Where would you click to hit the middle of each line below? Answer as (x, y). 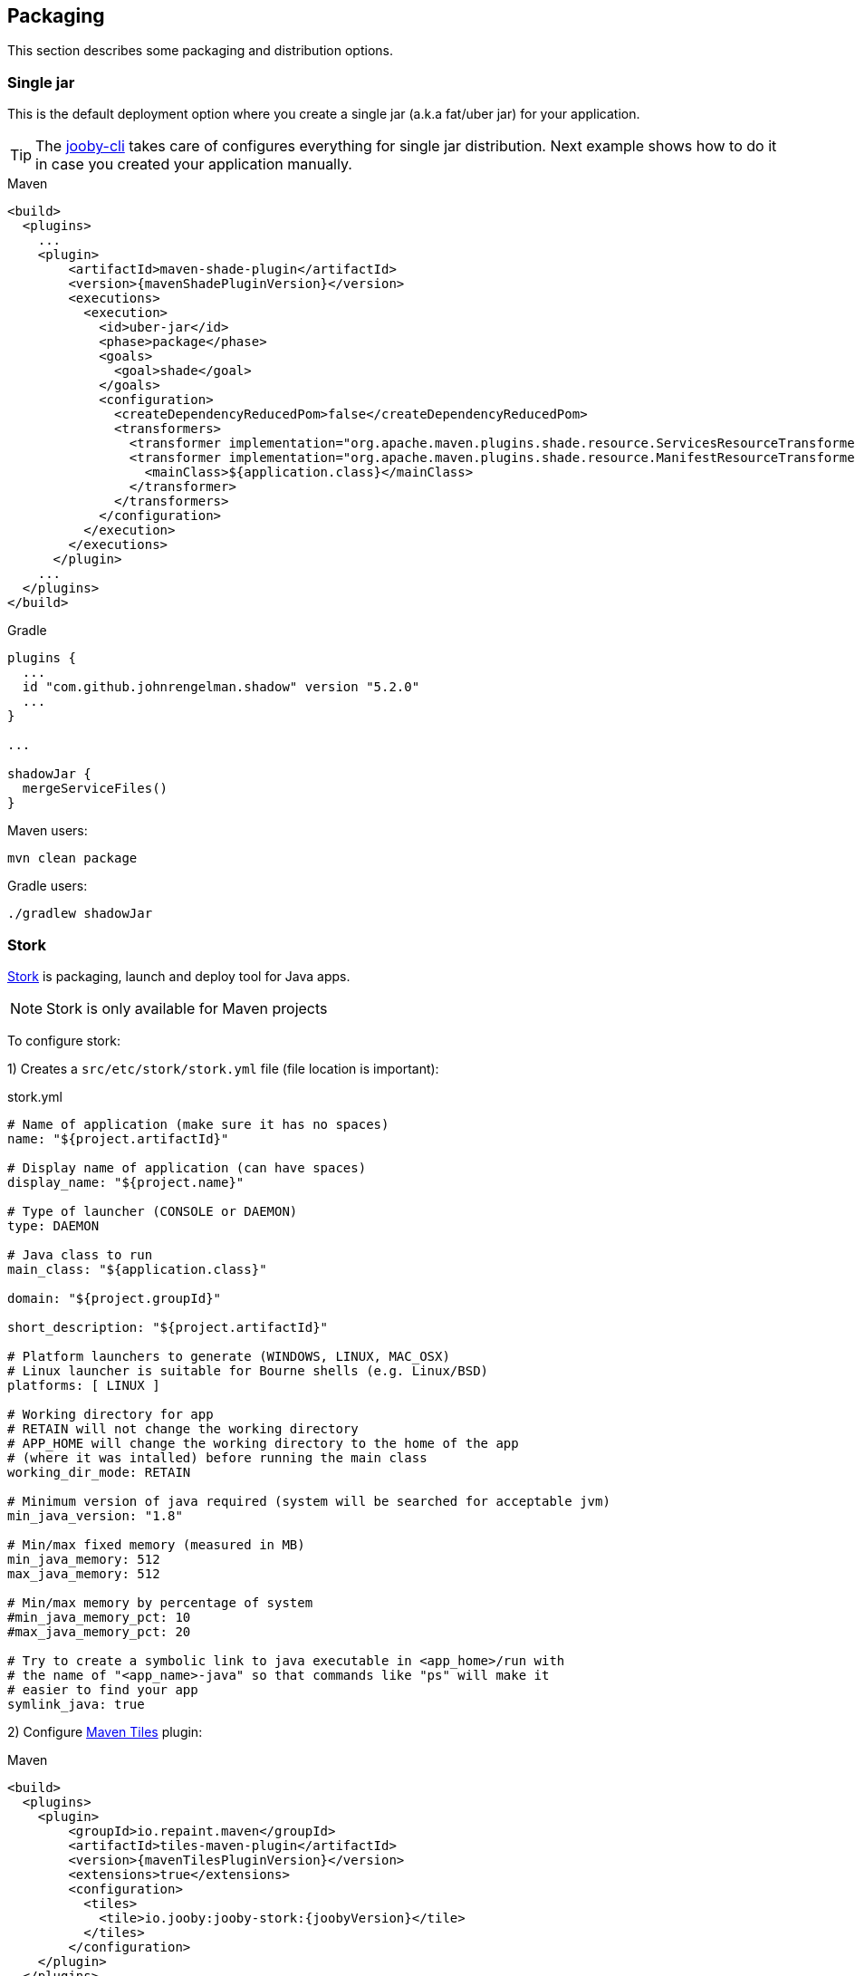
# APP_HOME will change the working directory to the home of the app (263, 1443)
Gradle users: (48, 886)
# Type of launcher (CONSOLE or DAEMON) (153, 1211)
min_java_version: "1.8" (95, 1515)
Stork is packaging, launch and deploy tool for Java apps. (179, 976)
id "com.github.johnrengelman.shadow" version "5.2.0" (221, 687)
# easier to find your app (103, 1689)
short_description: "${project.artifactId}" (168, 1327)
